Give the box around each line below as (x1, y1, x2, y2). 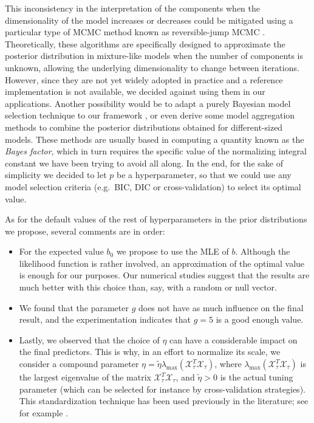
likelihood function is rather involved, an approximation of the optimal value (19, 256, 305, 269)
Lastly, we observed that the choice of (19, 333, 160, 346)
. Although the (235, 245, 290, 258)
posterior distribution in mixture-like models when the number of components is (5, 49, 303, 62)
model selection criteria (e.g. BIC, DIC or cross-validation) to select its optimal (5, 180, 301, 193)
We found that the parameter (19, 301, 129, 314)
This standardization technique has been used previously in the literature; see (19, 394, 309, 407)
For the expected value (19, 245, 104, 258)
